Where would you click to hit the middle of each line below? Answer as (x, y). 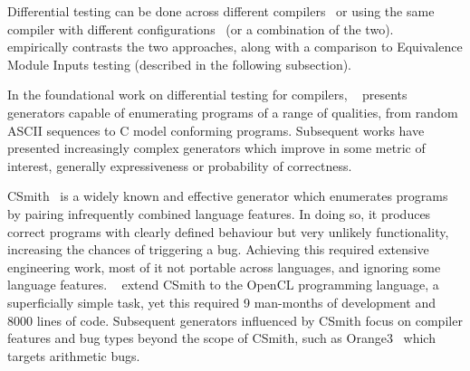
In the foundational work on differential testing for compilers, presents (207, 95)
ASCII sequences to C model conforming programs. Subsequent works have (216, 130)
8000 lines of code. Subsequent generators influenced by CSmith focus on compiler (235, 320)
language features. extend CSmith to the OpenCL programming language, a (223, 285)
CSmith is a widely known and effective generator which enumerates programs (228, 196)
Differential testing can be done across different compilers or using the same (221, 11)
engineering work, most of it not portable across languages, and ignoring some (224, 266)
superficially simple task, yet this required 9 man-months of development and (222, 302)
